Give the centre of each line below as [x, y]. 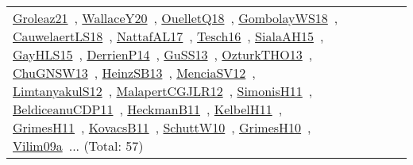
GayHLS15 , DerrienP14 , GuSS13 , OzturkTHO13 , [163, 54]
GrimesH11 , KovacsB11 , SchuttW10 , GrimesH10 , [162, 127]
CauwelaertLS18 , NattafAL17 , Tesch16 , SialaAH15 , [168, 36]
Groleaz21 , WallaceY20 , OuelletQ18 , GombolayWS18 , [176, 18]
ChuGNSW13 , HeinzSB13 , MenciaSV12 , [134, 73]
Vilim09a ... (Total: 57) [78, 146]
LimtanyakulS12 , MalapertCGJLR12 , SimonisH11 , [163, 91]
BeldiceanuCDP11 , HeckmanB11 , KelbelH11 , [148, 109]
